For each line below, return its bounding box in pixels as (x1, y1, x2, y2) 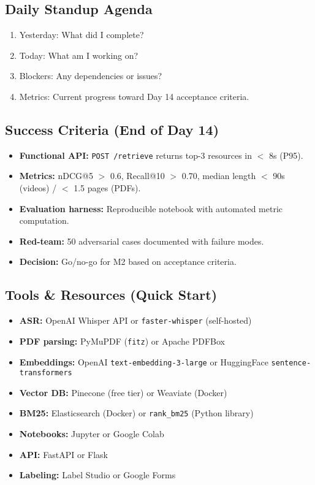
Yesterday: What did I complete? (19, 28, 144, 41)
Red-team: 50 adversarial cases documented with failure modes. (19, 234, 264, 247)
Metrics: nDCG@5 (19, 169, 93, 182)
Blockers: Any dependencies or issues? (19, 69, 162, 82)
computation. (19, 214, 69, 227)
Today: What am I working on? (19, 48, 139, 61)
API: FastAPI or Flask (19, 448, 108, 460)
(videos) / (19, 181, 57, 194)
